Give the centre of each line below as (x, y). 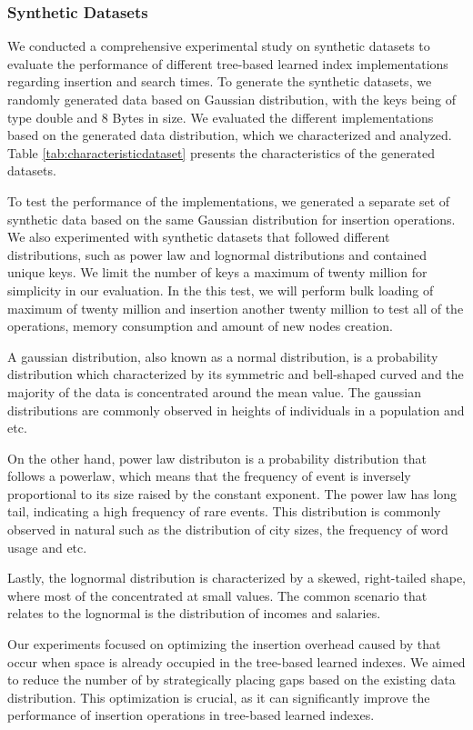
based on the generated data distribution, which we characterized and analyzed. (230, 135)
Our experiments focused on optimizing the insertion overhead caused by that (224, 644)
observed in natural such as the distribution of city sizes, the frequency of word (228, 530)
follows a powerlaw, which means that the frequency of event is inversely (209, 476)
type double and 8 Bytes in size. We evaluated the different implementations (221, 117)
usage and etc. (47, 547)
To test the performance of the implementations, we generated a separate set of (229, 200)
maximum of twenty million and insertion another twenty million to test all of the (236, 308)
